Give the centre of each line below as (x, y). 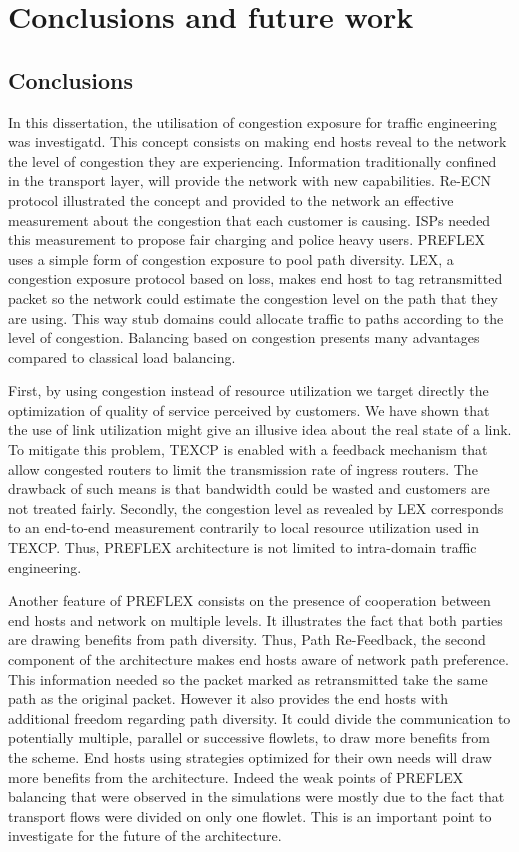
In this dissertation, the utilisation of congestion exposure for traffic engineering (252, 121)
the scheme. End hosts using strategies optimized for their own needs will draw (250, 756)
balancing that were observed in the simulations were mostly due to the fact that (256, 796)
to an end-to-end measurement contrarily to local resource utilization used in (243, 527)
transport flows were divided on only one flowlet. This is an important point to (250, 815)
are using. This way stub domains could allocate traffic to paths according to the (256, 317)
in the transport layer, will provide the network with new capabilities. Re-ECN (249, 180)
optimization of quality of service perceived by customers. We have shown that (249, 409)
